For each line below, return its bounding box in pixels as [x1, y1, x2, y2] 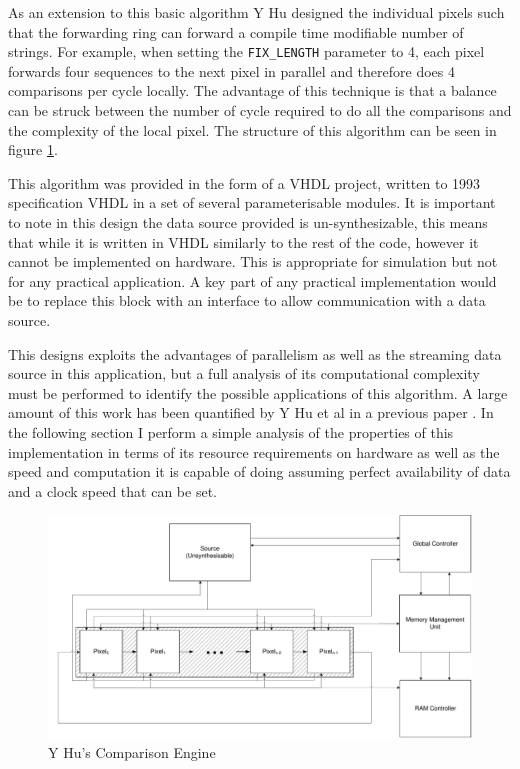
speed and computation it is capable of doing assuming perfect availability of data [8, 461, 511, 482]
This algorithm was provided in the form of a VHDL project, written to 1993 [8, 172, 481, 193]
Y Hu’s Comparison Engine [48, 741, 216, 762]
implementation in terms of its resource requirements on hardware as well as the [8, 441, 500, 462]
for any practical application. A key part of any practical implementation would [8, 270, 497, 291]
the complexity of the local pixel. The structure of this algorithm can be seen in [8, 119, 497, 140]
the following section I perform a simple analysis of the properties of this [8, 421, 454, 442]
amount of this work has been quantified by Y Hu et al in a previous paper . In [8, 402, 494, 423]
